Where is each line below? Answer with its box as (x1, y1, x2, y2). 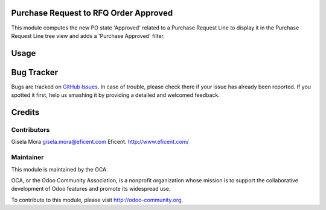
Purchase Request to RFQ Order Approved (11, 8, 173, 18)
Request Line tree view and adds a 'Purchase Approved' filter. (11, 32, 165, 39)
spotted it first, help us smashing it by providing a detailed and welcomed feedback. (11, 91, 220, 99)
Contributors (11, 126, 50, 134)
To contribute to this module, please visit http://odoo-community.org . (11, 196, 184, 203)
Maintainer (11, 153, 44, 162)
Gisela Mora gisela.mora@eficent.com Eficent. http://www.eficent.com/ (11, 138, 190, 146)
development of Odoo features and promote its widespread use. (11, 185, 171, 193)
